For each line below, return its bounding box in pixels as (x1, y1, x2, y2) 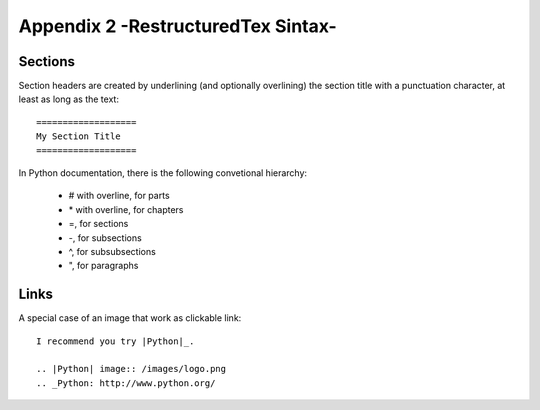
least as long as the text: (18, 93, 120, 105)
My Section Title (36, 131, 121, 142)
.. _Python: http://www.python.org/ (36, 377, 216, 389)
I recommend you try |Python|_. (36, 335, 195, 347)
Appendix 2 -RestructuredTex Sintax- (18, 15, 337, 37)
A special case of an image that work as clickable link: (18, 312, 242, 324)
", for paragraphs (68, 260, 139, 272)
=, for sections (68, 218, 129, 230)
